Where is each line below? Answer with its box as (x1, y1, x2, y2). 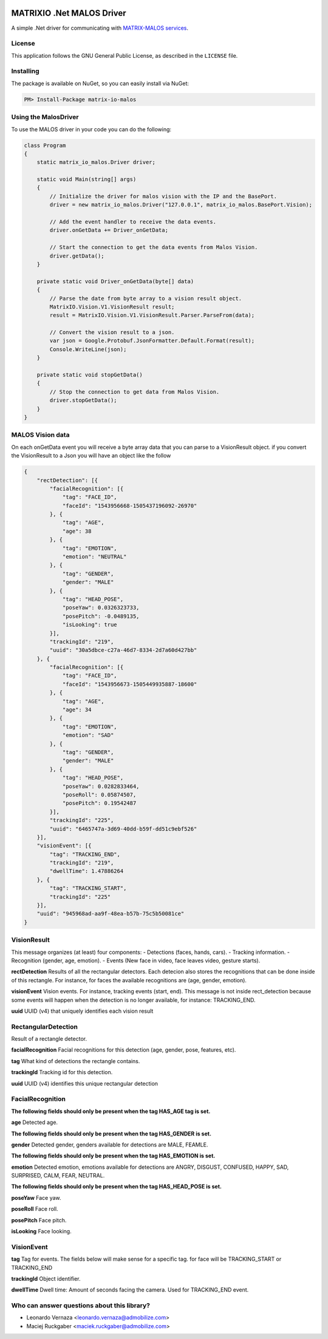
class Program (24, 142, 66, 149)
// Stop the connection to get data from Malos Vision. (49, 388, 220, 395)
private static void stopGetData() (36, 371, 143, 378)
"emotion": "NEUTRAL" (62, 553, 127, 560)
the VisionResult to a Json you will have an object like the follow (11, 452, 171, 459)
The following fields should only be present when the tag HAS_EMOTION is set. (11, 1152, 216, 1160)
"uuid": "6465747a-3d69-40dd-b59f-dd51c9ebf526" (49, 825, 197, 832)
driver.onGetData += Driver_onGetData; (49, 227, 168, 234)
